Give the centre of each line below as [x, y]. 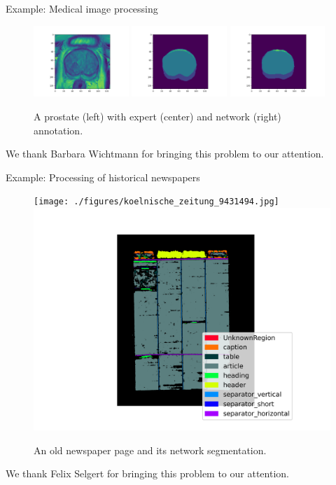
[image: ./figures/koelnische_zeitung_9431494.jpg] [156, 202]
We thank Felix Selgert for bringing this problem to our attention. [147, 473]
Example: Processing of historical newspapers [103, 177]
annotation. [58, 130]
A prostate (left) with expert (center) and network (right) [157, 116]
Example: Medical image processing [82, 8]
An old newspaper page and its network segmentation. [150, 450]
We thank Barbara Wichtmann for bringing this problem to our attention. [165, 154]
